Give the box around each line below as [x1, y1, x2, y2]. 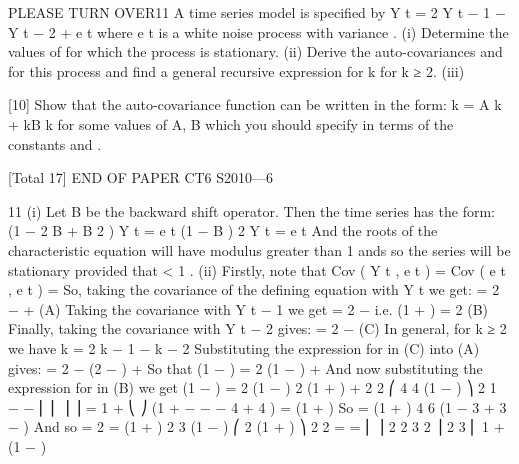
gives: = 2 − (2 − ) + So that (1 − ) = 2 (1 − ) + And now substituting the [8, 357, 483, 378]
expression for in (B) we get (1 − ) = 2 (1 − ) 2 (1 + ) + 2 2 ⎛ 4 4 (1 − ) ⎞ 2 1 [8, 377, 497, 398]
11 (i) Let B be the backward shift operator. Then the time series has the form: [8, 200, 495, 221]
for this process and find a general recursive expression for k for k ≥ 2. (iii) [8, 60, 465, 81]
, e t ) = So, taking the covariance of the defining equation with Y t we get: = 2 [8, 279, 500, 300]
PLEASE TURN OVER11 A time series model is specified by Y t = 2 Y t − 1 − [8, 2, 506, 22]
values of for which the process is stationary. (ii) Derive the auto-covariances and [8, 41, 503, 62]
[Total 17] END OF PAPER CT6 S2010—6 [8, 167, 274, 188]
